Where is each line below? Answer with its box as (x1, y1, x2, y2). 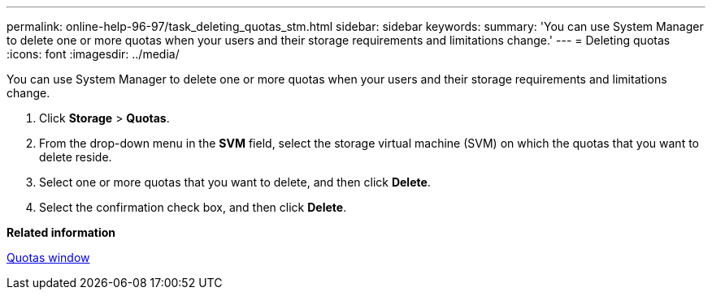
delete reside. (39, 150, 112, 164)
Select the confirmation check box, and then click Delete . (39, 200, 347, 214)
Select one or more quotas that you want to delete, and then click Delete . (39, 175, 431, 189)
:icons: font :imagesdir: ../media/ (7, 47, 180, 61)
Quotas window (7, 251, 90, 264)
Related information (7, 225, 116, 239)
